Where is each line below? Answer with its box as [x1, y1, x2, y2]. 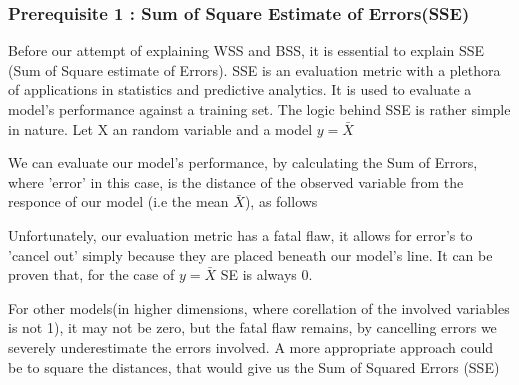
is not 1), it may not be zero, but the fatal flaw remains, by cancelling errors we [8, 317, 497, 338]
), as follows [244, 191, 318, 212]
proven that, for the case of [8, 264, 175, 285]
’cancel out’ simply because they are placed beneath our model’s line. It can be [8, 244, 493, 265]
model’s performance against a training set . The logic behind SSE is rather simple [8, 99, 511, 119]
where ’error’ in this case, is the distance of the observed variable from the [8, 171, 464, 192]
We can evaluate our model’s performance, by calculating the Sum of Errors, [8, 152, 478, 173]
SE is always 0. [220, 264, 313, 285]
